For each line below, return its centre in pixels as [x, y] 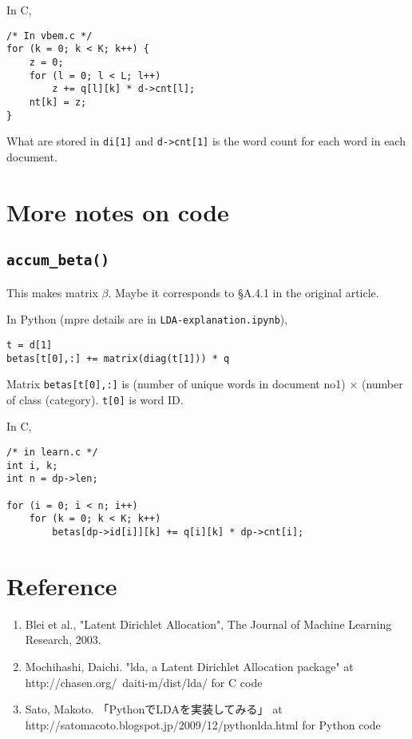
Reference [62, 585]
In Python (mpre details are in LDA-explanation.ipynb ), [147, 319]
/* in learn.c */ [52, 453]
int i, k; [32, 465]
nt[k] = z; [58, 102]
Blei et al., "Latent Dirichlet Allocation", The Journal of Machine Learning [208, 624]
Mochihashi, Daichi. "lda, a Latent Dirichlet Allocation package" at [189, 666]
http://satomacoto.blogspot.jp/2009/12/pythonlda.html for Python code [203, 724]
